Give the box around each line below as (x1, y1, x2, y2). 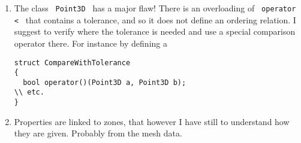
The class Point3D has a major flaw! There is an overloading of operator (14, 2, 296, 14)
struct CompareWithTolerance (14, 58, 131, 67)
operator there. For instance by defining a (14, 36, 167, 49)
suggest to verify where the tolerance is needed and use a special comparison (14, 25, 296, 38)
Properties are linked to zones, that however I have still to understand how (14, 115, 290, 127)
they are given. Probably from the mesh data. (14, 127, 182, 139)
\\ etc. (14, 88, 44, 97)
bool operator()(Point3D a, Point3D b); (23, 78, 186, 87)
